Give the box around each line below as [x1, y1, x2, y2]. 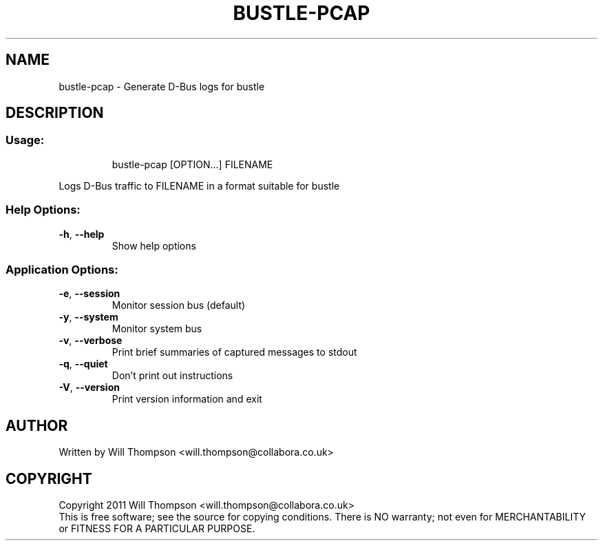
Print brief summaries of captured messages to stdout [112, 346, 357, 358]
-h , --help [59, 228, 105, 240]
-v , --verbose [59, 334, 123, 347]
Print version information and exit [112, 393, 262, 405]
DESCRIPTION [6, 104, 104, 122]
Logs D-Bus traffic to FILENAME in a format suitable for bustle [59, 179, 340, 192]
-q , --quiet [59, 358, 108, 370]
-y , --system [59, 311, 118, 323]
